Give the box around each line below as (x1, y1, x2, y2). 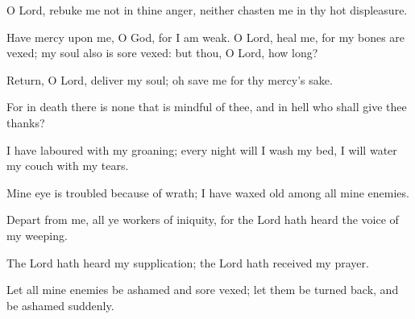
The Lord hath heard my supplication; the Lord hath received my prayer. (6, 254, 369, 271)
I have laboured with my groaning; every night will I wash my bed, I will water (6, 141, 397, 158)
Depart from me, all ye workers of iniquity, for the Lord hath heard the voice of (6, 211, 399, 228)
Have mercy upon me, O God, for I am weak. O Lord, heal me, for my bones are (6, 28, 405, 45)
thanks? (6, 114, 45, 130)
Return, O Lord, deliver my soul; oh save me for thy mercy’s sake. (6, 71, 333, 88)
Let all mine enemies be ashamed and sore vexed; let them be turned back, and (6, 281, 399, 298)
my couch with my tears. (6, 157, 129, 174)
